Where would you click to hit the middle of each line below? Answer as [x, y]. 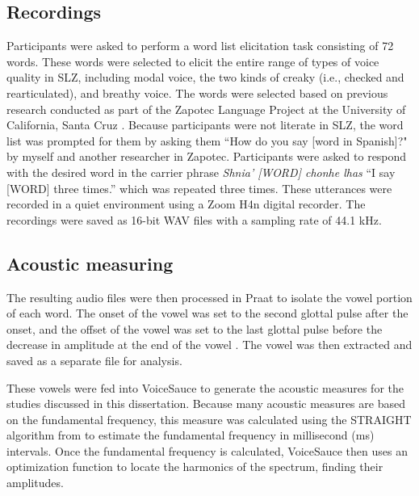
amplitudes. [35, 483]
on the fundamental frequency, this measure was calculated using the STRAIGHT [209, 419]
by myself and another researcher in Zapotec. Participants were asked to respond [207, 156]
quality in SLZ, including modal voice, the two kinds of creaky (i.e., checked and [205, 77]
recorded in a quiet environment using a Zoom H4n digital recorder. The [186, 204]
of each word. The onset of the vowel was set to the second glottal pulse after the [207, 313]
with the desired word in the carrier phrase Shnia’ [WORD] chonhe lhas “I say [201, 172]
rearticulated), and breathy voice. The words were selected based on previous [197, 92]
